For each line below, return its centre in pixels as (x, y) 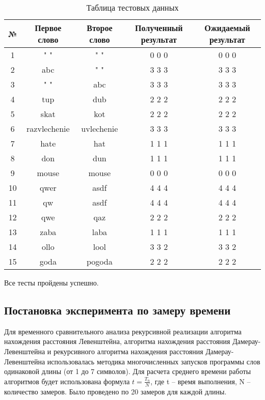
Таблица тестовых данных (132, 7)
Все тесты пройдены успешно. (51, 282)
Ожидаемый (227, 28)
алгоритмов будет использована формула (67, 381)
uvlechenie (100, 128)
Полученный (159, 28)
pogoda (100, 261)
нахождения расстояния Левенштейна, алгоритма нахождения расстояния (117, 341)
